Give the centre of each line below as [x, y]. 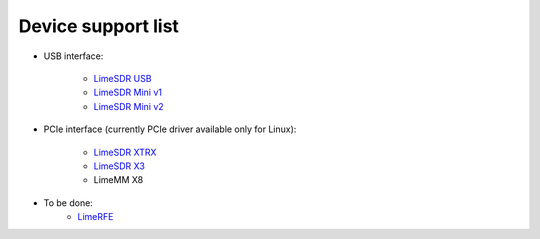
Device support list [99, 26]
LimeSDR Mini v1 [127, 92]
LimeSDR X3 [119, 166]
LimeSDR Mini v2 [128, 106]
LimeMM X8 [118, 180]
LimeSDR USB [122, 78]
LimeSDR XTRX [125, 152]
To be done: [68, 202]
